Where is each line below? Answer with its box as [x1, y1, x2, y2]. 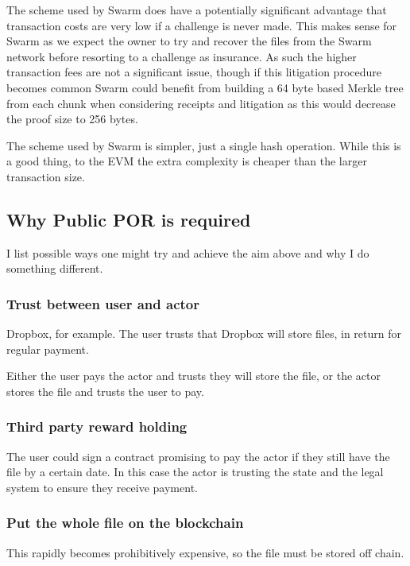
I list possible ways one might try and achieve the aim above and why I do [6, 244, 369, 261]
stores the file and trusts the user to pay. [6, 382, 204, 399]
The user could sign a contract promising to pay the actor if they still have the [6, 448, 390, 464]
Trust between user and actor [6, 293, 199, 313]
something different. [6, 260, 103, 277]
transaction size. [6, 168, 85, 184]
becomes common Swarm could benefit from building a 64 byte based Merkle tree [6, 79, 404, 95]
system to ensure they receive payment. [6, 479, 198, 495]
